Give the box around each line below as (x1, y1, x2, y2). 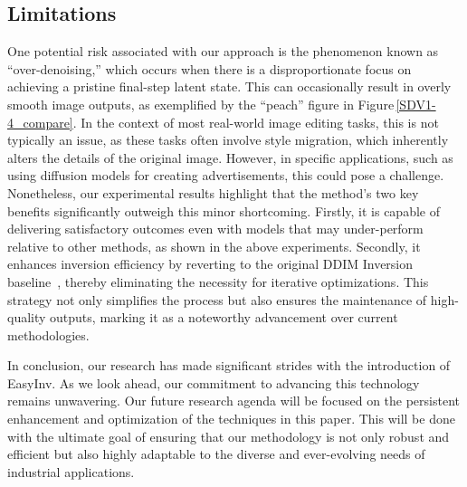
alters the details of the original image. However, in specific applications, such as (7, 148, 453, 167)
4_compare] (7, 112, 73, 131)
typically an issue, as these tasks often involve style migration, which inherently (7, 130, 449, 149)
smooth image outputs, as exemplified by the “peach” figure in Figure (7, 94, 395, 113)
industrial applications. (7, 462, 135, 481)
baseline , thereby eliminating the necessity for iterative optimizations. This (7, 272, 429, 291)
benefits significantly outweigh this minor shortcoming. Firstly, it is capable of (7, 201, 440, 220)
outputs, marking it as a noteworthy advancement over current (50, 308, 398, 327)
